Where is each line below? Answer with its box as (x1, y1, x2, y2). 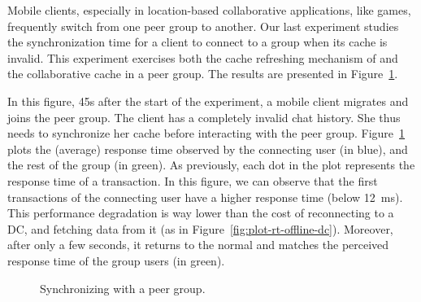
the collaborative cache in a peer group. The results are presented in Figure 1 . (7, 65, 398, 82)
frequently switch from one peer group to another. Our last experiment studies (7, 17, 399, 34)
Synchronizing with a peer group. (40, 279, 206, 296)
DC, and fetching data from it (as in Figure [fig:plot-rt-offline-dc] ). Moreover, (7, 220, 393, 237)
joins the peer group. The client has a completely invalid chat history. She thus (7, 108, 401, 125)
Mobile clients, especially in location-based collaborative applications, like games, (7, 2, 411, 18)
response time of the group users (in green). (7, 252, 225, 269)
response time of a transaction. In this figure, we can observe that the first (7, 172, 378, 189)
